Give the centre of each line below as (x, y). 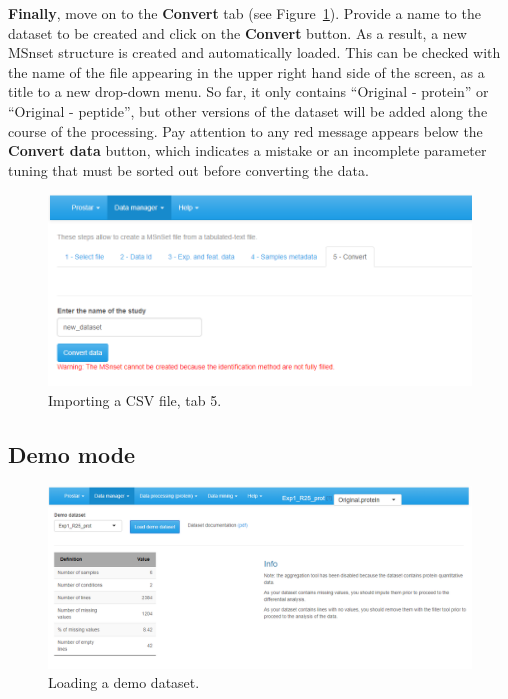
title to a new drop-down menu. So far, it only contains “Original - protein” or (248, 91)
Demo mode (72, 453)
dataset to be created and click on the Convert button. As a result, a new (237, 32)
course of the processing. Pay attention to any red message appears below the (245, 130)
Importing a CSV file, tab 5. (135, 399)
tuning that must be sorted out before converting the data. (188, 169)
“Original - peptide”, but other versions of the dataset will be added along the (248, 110)
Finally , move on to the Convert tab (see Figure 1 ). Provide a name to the (244, 13)
